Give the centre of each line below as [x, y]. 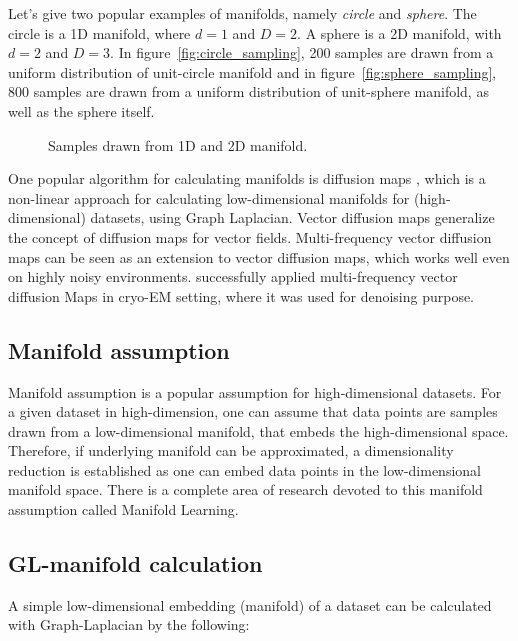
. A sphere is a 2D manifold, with [399, 32]
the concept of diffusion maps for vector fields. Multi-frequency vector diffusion [250, 236]
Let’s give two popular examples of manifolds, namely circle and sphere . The [242, 13]
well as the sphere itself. [81, 110]
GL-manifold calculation [135, 563]
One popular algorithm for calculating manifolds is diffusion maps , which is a [247, 178]
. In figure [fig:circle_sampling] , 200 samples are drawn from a [302, 52]
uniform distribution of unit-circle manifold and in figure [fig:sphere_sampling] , [252, 71]
